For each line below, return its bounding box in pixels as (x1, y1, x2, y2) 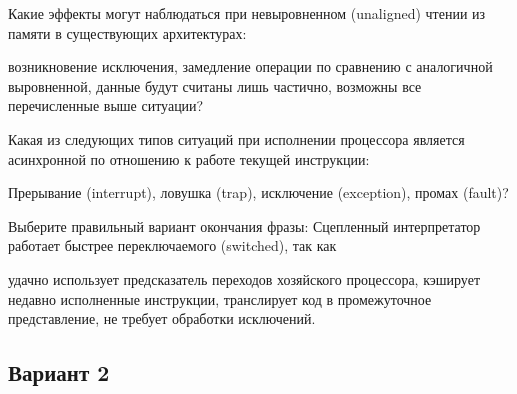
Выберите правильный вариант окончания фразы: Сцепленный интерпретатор (8, 215, 481, 236)
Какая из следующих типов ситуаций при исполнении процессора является (8, 128, 465, 149)
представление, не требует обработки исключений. (8, 308, 316, 329)
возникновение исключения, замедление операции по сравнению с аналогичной (8, 56, 493, 77)
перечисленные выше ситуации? (8, 95, 204, 116)
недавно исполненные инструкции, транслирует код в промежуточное (8, 288, 432, 309)
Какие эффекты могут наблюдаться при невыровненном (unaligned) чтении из (8, 3, 486, 23)
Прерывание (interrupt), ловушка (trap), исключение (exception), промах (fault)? (8, 182, 509, 203)
